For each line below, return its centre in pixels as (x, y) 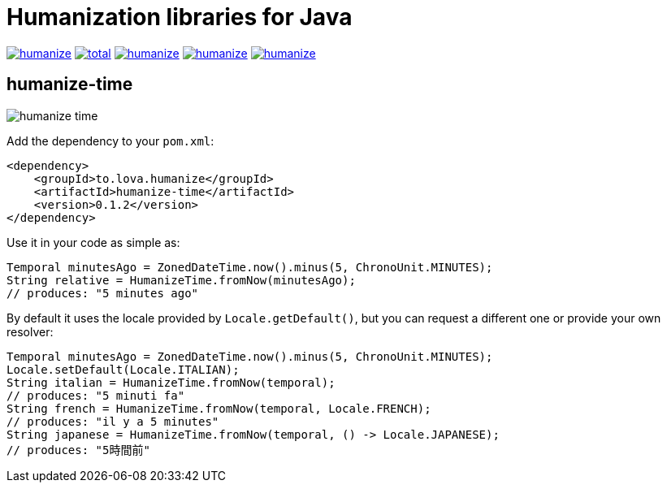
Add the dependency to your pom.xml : (110, 141)
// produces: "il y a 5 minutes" (113, 421)
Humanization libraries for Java (180, 17)
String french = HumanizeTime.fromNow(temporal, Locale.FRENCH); (219, 408)
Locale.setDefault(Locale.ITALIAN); (123, 369)
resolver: (30, 331)
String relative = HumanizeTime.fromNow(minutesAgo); (181, 280)
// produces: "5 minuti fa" (96, 395)
